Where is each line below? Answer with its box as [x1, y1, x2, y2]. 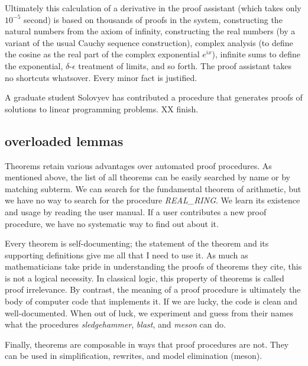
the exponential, [5, 59, 63, 72]
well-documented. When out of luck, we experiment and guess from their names [5, 306, 293, 319]
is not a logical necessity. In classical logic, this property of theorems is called [5, 271, 284, 284]
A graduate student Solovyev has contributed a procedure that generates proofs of [5, 91, 303, 103]
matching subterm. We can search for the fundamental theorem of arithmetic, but [5, 182, 301, 195]
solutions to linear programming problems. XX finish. [5, 102, 199, 115]
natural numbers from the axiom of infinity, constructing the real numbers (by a [5, 25, 296, 37]
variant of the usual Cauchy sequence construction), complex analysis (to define [5, 36, 293, 48]
